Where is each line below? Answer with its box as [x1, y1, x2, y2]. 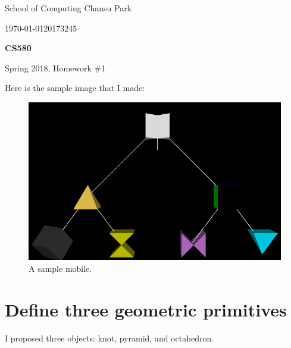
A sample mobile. [29, 262, 92, 274]
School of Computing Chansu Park [5, 2, 132, 14]
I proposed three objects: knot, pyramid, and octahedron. [5, 331, 214, 344]
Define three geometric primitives [5, 297, 287, 321]
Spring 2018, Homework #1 [5, 61, 106, 74]
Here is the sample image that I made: [5, 81, 145, 94]
